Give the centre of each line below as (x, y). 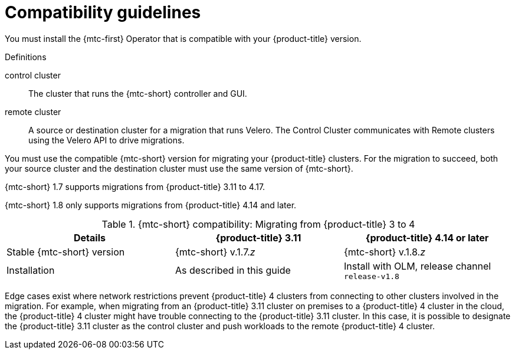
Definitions (26, 57)
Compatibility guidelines (103, 12)
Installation (31, 271)
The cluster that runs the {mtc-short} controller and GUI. (138, 93)
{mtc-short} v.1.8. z (384, 252)
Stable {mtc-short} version (66, 252)
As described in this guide (233, 271)
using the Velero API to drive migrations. (106, 140)
